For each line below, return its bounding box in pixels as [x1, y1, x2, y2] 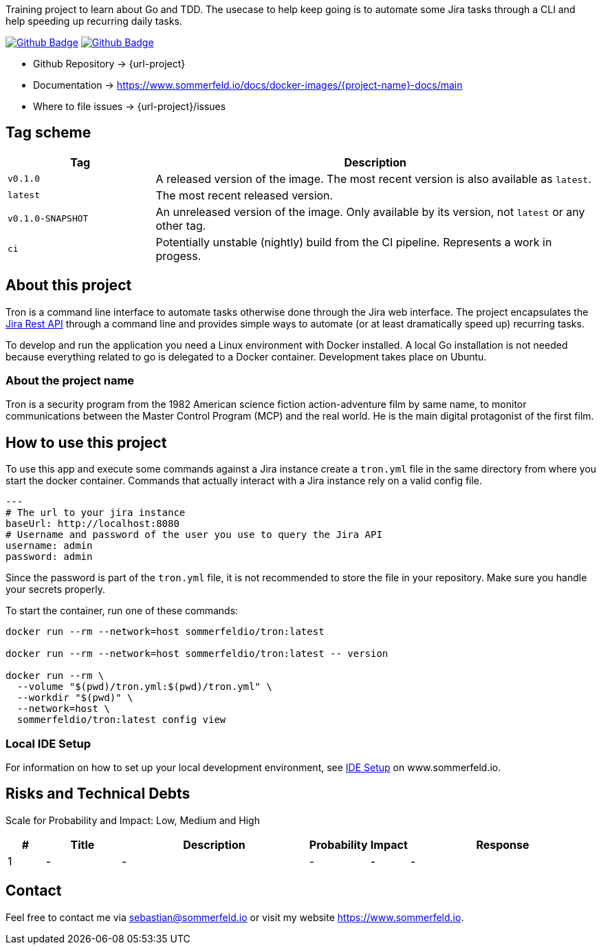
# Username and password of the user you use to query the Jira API [6, 529, 382, 541]
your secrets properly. [6, 583, 105, 596]
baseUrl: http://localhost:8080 [6, 518, 179, 530]
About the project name [6, 374, 135, 388]
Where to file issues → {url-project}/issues [33, 100, 226, 112]
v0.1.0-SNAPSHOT [8, 213, 89, 224]
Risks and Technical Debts [6, 785, 190, 803]
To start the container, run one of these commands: [6, 605, 239, 617]
